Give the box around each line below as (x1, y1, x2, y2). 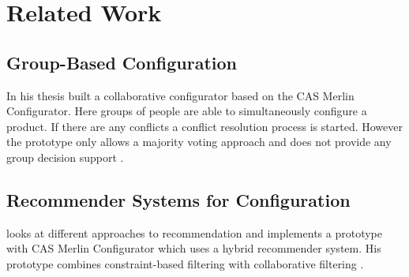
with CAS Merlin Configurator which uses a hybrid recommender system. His (6, 240, 381, 256)
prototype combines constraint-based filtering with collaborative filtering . (6, 255, 364, 271)
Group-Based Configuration (6, 50, 238, 74)
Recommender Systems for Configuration (6, 187, 351, 211)
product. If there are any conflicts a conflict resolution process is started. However (6, 118, 403, 134)
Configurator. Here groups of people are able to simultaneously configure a (6, 103, 367, 119)
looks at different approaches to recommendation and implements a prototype (6, 224, 382, 241)
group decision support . (6, 148, 124, 165)
